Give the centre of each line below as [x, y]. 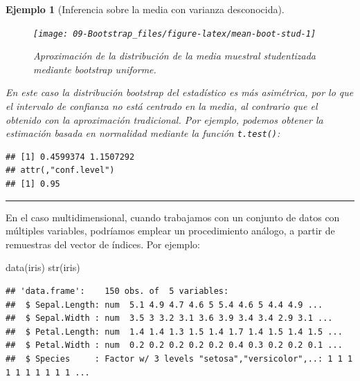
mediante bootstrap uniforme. [95, 69]
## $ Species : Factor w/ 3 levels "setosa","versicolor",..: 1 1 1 [179, 359]
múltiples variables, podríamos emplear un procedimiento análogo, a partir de [170, 231]
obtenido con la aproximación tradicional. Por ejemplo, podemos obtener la [164, 119]
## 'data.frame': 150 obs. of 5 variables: [117, 291]
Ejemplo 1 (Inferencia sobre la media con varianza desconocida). [145, 9]
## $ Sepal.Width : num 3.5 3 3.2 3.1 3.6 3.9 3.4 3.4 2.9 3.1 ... [169, 318]
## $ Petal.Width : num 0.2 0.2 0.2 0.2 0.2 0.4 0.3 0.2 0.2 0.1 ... [174, 345]
